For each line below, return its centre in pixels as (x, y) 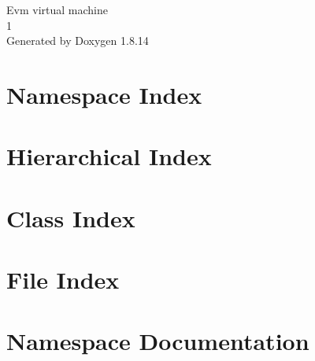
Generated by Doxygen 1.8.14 (78, 41)
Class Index (71, 217)
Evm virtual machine (57, 9)
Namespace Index (104, 94)
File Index (63, 280)
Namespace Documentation (158, 341)
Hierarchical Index (109, 156)
